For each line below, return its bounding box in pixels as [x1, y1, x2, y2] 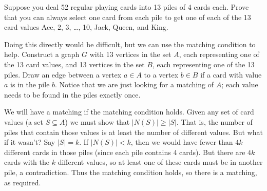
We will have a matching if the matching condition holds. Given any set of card [4, 106, 254, 117]
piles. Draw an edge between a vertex [4, 69, 122, 80]
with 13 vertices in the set [89, 49, 171, 60]
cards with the [4, 157, 50, 167]
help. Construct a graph [4, 49, 80, 60]
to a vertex [144, 69, 179, 80]
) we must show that [65, 116, 130, 127]
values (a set [4, 116, 43, 127]
